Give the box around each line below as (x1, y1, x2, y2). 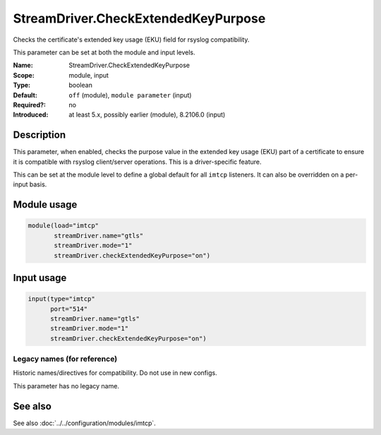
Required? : (13, 100, 46, 109)
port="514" (50, 304, 88, 313)
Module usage (13, 198, 78, 211)
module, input (68, 71, 109, 79)
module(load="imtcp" (28, 222, 99, 230)
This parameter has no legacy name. (13, 381, 120, 390)
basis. (29, 180, 47, 189)
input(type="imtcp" (28, 295, 95, 303)
